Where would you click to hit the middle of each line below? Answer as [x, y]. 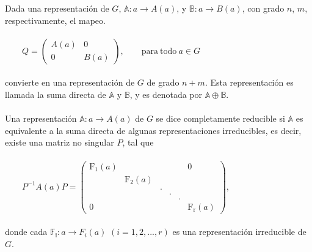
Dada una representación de [57, 8]
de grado [163, 82]
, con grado [263, 8]
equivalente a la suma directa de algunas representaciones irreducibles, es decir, [153, 130]
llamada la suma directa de [56, 94]
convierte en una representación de [70, 82]
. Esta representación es [249, 82]
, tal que [138, 142]
